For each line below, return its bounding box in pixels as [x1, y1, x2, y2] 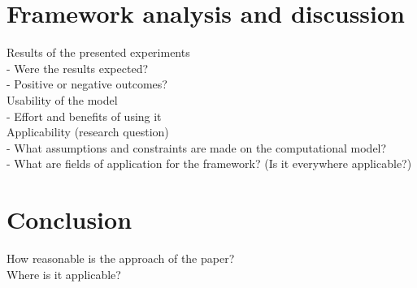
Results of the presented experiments [7, 44, 190, 61]
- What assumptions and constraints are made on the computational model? [7, 139, 387, 156]
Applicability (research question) [7, 123, 169, 140]
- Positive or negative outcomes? [7, 75, 167, 92]
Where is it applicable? [7, 265, 121, 282]
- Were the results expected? [7, 59, 149, 76]
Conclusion [7, 203, 132, 236]
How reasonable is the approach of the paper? [7, 250, 235, 266]
